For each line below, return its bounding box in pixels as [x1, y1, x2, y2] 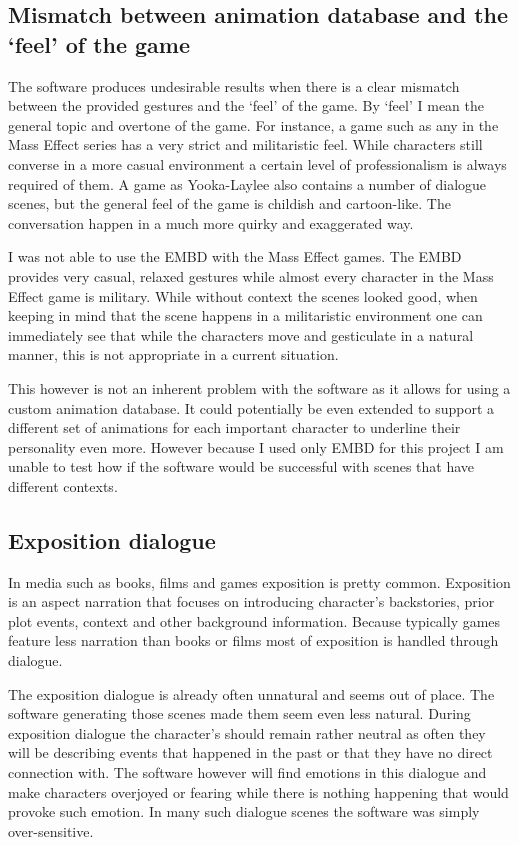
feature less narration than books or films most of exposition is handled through [8, 630, 499, 651]
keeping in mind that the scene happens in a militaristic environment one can [8, 305, 483, 326]
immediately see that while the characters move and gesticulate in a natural [8, 324, 474, 345]
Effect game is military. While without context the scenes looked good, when [8, 285, 478, 306]
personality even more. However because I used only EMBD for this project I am [8, 436, 504, 457]
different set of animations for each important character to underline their [8, 417, 461, 438]
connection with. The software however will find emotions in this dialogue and [8, 762, 487, 783]
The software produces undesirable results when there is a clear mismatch [8, 75, 460, 96]
